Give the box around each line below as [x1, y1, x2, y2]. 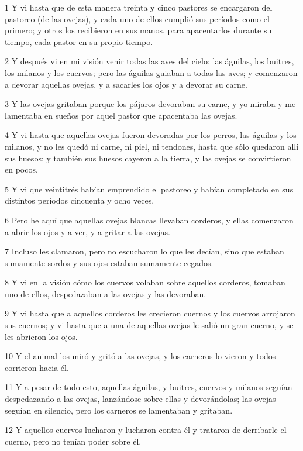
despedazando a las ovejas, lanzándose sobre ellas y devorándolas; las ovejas [5, 393, 276, 405]
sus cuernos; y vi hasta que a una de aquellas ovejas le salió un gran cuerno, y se [5, 319, 294, 331]
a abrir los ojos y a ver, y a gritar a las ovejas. [5, 225, 170, 237]
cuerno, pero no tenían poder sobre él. [5, 435, 142, 447]
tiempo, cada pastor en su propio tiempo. [5, 35, 153, 47]
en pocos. [5, 163, 38, 175]
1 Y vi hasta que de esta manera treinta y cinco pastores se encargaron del [5, 1, 273, 13]
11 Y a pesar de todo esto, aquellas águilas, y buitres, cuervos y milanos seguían [5, 381, 292, 393]
